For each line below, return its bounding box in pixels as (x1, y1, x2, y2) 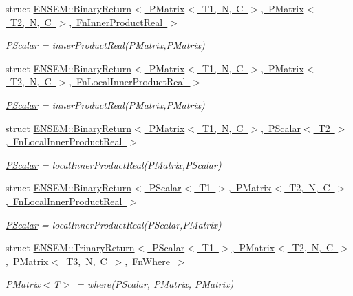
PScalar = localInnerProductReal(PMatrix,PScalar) (6, 157, 222, 171)
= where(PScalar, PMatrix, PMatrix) (76, 277, 234, 291)
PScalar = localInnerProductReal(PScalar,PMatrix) (6, 217, 222, 231)
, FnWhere (125, 253, 170, 268)
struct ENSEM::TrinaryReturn (6, 240, 135, 255)
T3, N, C (66, 253, 107, 268)
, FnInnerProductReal (69, 14, 163, 29)
